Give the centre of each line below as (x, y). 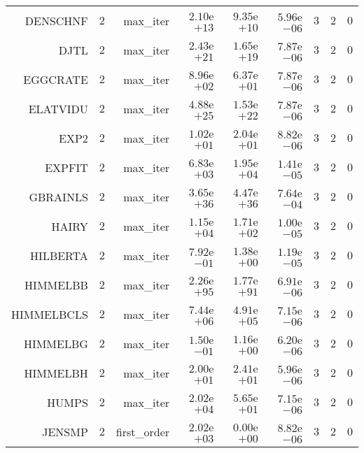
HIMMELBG (56, 343)
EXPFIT (66, 167)
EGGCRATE (56, 79)
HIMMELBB (56, 285)
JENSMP (65, 431)
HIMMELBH (56, 373)
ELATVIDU (58, 108)
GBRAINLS (58, 196)
